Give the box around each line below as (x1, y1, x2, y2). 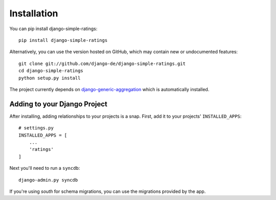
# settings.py (18, 125, 54, 131)
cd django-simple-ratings (18, 68, 84, 74)
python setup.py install (18, 75, 81, 81)
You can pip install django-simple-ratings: (9, 26, 98, 32)
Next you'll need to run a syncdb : (9, 165, 80, 171)
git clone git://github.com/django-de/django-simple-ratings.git (18, 60, 186, 66)
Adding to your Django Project (9, 100, 107, 108)
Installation (9, 8, 58, 19)
